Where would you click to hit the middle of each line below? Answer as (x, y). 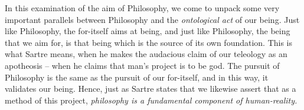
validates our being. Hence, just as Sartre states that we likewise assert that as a (151, 89)
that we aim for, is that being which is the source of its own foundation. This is (149, 42)
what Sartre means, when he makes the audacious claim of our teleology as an (146, 54)
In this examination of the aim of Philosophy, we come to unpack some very (142, 8)
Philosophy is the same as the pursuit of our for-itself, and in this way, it (137, 77)
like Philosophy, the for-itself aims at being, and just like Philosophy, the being (148, 31)
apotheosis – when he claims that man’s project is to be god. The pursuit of (142, 65)
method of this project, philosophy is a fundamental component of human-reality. (151, 100)
